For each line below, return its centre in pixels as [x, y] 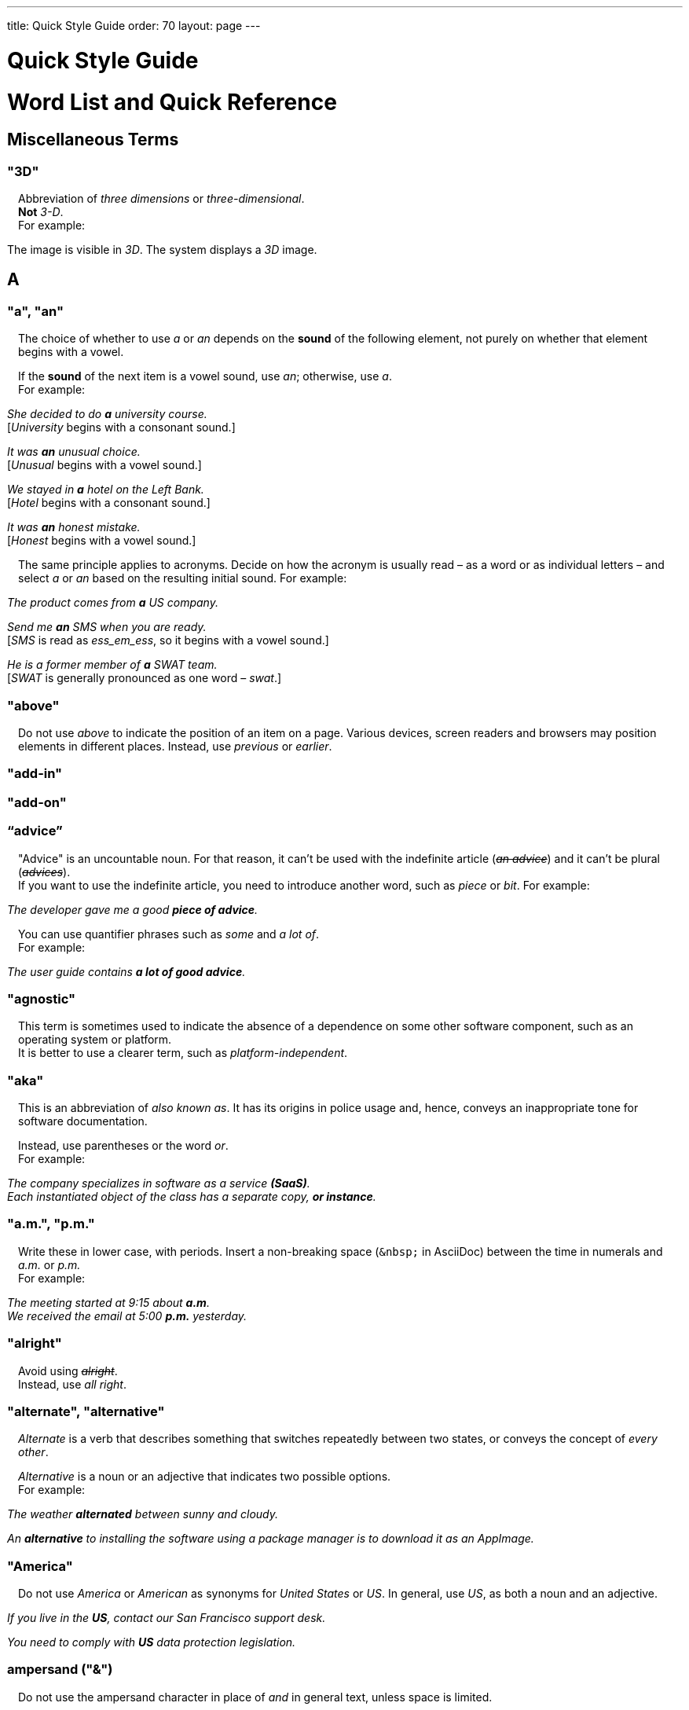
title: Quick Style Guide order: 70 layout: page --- [134, 26]
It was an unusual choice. [74, 452]
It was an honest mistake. [74, 527]
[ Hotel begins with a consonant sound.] [109, 503]
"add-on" [37, 802]
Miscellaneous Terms [93, 140]
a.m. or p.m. [49, 1264]
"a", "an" [35, 311]
